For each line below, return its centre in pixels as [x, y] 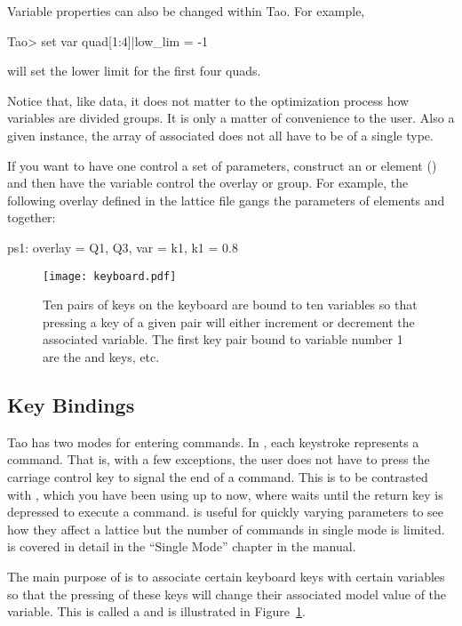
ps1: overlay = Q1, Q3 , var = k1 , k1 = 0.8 [123, 247]
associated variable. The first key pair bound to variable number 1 [223, 339]
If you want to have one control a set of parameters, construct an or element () [222, 165]
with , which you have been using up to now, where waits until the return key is [225, 494]
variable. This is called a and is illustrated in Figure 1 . [156, 611]
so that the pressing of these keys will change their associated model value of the [227, 594]
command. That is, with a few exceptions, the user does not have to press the [219, 459]
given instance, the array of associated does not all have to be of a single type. [220, 135]
